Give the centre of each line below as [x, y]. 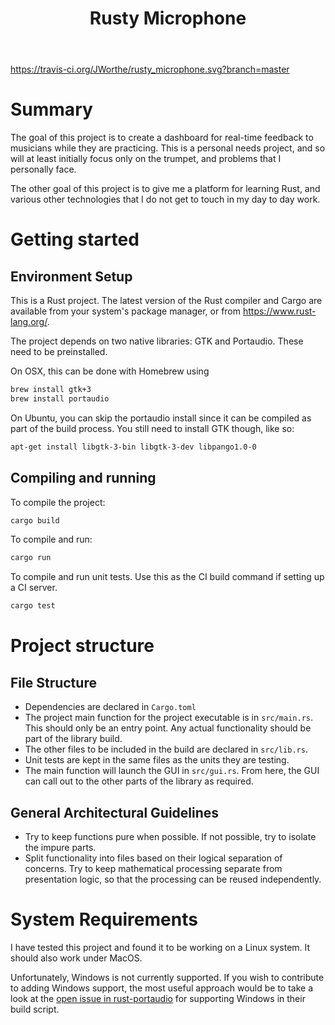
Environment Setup [71, 276]
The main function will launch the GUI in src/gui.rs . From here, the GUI [172, 771]
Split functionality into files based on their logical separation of [153, 858]
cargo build [35, 520]
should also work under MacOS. [76, 958]
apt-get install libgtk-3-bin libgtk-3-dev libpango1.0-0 [133, 447]
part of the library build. [73, 739]
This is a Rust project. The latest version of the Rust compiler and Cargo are [166, 301]
